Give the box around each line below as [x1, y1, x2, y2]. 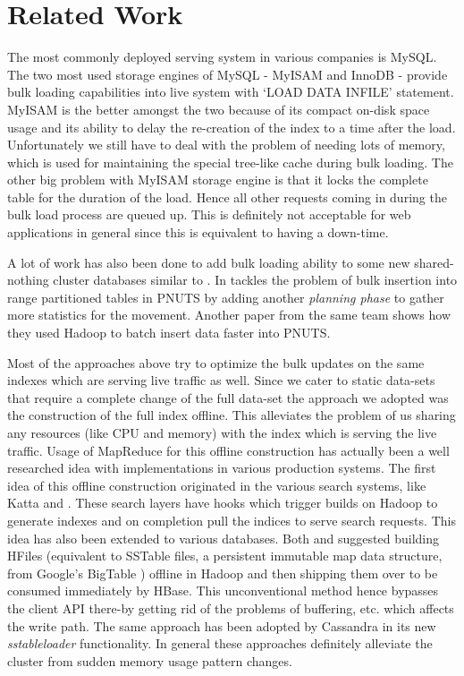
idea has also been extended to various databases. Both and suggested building [7, 528, 440, 547]
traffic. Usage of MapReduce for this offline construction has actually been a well [7, 441, 450, 459]
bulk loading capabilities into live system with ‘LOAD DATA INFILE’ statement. [7, 82, 454, 101]
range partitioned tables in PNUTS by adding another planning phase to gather [7, 287, 444, 306]
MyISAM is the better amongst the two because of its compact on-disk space [7, 99, 430, 118]
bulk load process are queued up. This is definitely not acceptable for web [7, 205, 411, 224]
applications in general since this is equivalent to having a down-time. [7, 223, 389, 242]
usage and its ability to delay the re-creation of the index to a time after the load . [7, 117, 456, 136]
